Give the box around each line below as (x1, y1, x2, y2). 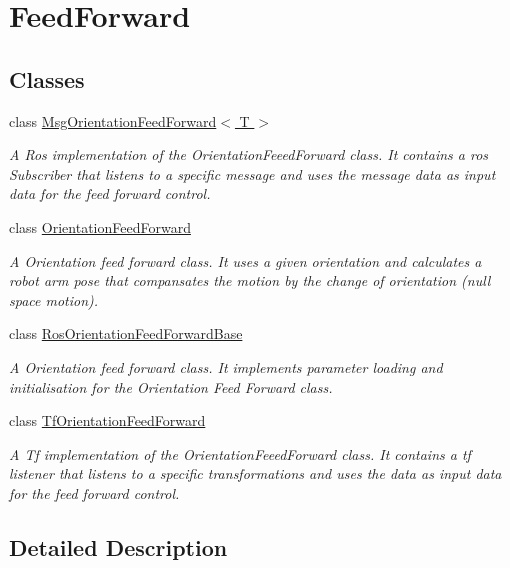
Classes (9, 63, 85, 94)
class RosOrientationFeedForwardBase (9, 323, 243, 344)
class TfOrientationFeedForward (9, 410, 206, 431)
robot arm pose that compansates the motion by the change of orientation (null (9, 270, 491, 291)
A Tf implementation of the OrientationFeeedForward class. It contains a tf (9, 443, 471, 464)
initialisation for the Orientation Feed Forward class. (9, 376, 333, 397)
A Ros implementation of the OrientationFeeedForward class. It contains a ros (9, 144, 489, 165)
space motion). (9, 289, 99, 310)
